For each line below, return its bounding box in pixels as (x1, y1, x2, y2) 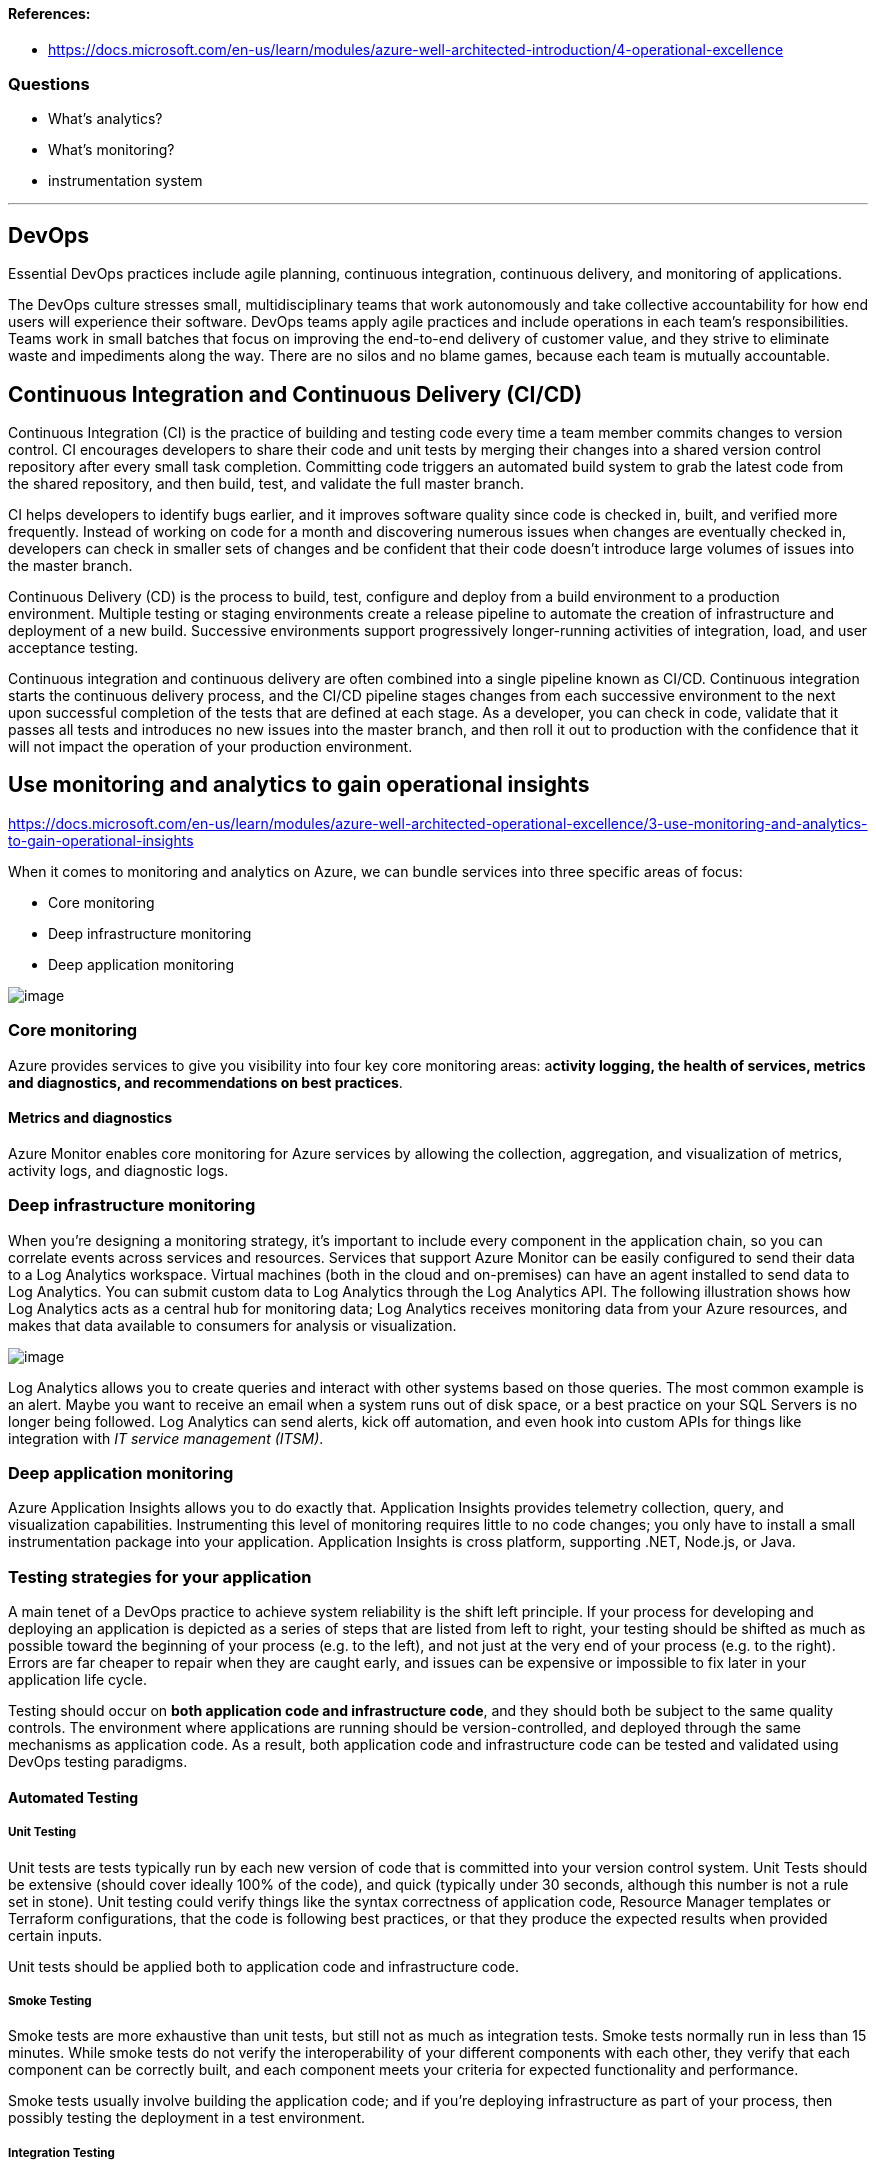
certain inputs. (8, 1926, 103, 1944)
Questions (8, 73, 90, 94)
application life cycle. (8, 1671, 147, 1689)
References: (8, 5, 91, 22)
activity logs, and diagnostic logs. (8, 1161, 229, 1179)
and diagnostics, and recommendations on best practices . (8, 1073, 403, 1091)
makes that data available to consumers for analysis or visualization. (8, 1316, 457, 1334)
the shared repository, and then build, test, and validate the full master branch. (8, 475, 525, 493)
